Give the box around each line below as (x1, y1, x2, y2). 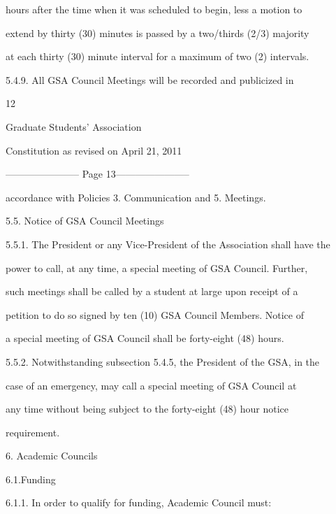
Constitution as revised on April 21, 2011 (6, 143, 182, 157)
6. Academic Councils (6, 448, 98, 463)
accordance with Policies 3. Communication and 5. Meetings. (6, 190, 266, 204)
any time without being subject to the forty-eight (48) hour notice (6, 401, 289, 416)
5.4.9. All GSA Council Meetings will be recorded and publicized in (6, 72, 294, 87)
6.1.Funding (6, 471, 56, 486)
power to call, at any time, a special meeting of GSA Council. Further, (6, 260, 308, 275)
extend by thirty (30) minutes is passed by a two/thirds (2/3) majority (6, 25, 309, 40)
